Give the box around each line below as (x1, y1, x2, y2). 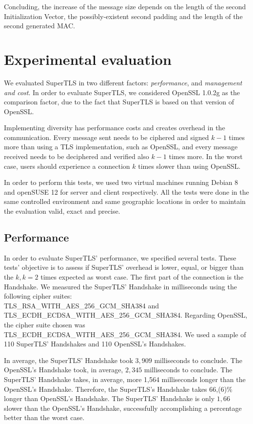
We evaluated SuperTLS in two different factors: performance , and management (4, 77, 242, 87)
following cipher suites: (4, 291, 72, 301)
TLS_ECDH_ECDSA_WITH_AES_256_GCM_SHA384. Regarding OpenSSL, (4, 310, 248, 320)
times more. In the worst (169, 151, 243, 162)
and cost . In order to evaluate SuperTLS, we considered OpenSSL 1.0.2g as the (4, 87, 240, 97)
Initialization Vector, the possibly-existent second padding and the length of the (4, 11, 243, 21)
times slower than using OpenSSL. (138, 161, 241, 171)
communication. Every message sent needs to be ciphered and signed (4, 132, 209, 142)
